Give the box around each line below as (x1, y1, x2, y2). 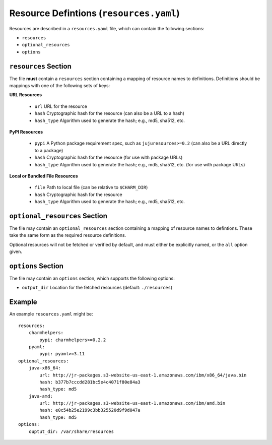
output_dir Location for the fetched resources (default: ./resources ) (22, 285, 173, 291)
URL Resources (9, 92, 42, 98)
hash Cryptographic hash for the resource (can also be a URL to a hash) (34, 110, 185, 116)
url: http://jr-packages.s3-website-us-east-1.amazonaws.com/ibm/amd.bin (39, 401, 226, 406)
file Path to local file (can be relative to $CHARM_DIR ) (34, 184, 148, 190)
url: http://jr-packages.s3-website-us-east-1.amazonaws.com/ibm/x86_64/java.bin (39, 372, 247, 378)
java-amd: (28, 393, 53, 399)
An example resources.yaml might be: (9, 311, 93, 317)
